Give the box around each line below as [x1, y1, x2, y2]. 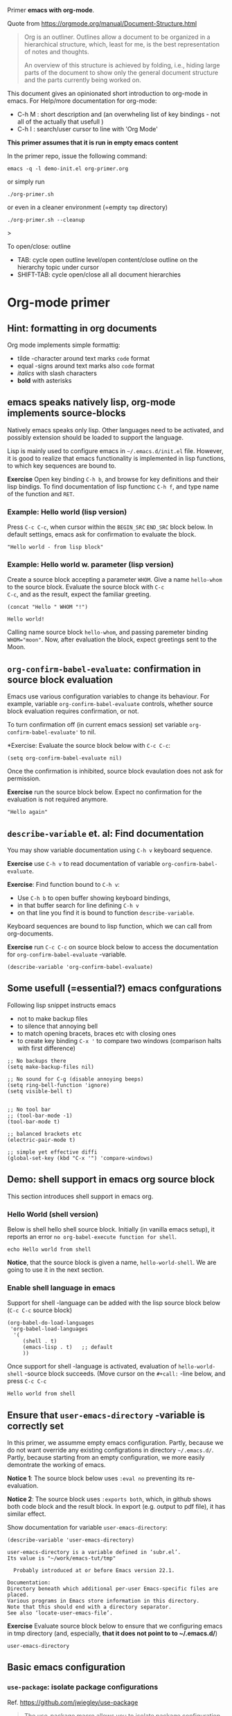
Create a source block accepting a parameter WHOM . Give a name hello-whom [7, 575, 223, 584]
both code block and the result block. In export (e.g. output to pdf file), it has [7, 1503, 226, 1511]
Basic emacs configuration [7, 1661, 126, 1674]
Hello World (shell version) [7, 1209, 99, 1219]
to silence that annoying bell [17, 1022, 98, 1030]
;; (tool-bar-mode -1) [7, 1112, 73, 1119]
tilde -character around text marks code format [17, 354, 150, 362]
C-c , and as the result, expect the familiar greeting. [7, 590, 152, 598]
